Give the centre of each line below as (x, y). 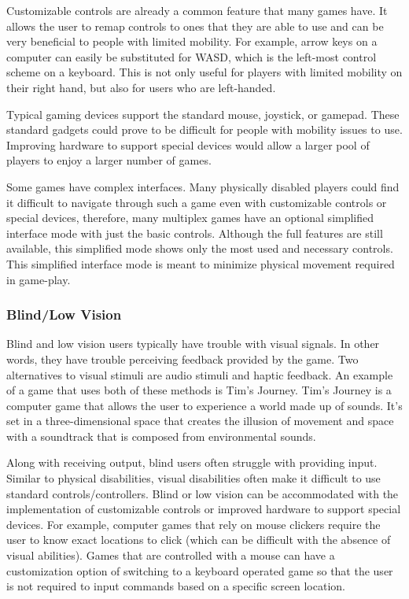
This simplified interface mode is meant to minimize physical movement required (201, 263)
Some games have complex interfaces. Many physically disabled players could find (203, 186)
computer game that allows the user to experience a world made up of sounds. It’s (204, 405)
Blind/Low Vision (64, 314)
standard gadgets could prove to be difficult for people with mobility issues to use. (204, 129)
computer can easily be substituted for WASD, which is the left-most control (192, 56)
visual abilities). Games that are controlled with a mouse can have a (171, 555)
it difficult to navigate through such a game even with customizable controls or (197, 202)
